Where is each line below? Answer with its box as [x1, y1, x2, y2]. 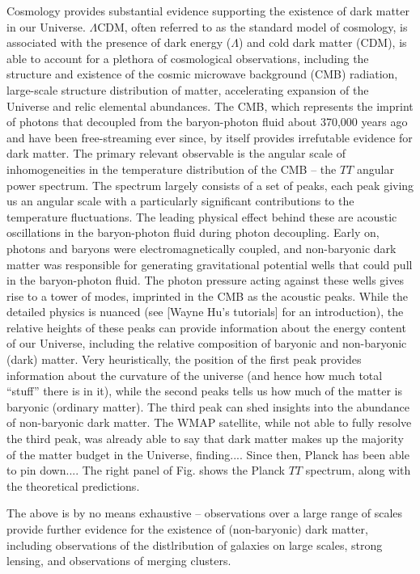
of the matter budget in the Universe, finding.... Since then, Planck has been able [6, 445, 409, 462]
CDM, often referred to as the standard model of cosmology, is [97, 18, 408, 35]
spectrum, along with [305, 462, 411, 479]
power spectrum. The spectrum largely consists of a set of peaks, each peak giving [6, 176, 414, 193]
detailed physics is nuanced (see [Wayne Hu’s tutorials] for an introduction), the [6, 303, 404, 320]
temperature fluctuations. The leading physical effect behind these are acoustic [6, 208, 397, 225]
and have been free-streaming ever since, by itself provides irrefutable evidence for [6, 129, 413, 146]
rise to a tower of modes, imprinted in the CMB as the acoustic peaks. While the [6, 287, 409, 304]
